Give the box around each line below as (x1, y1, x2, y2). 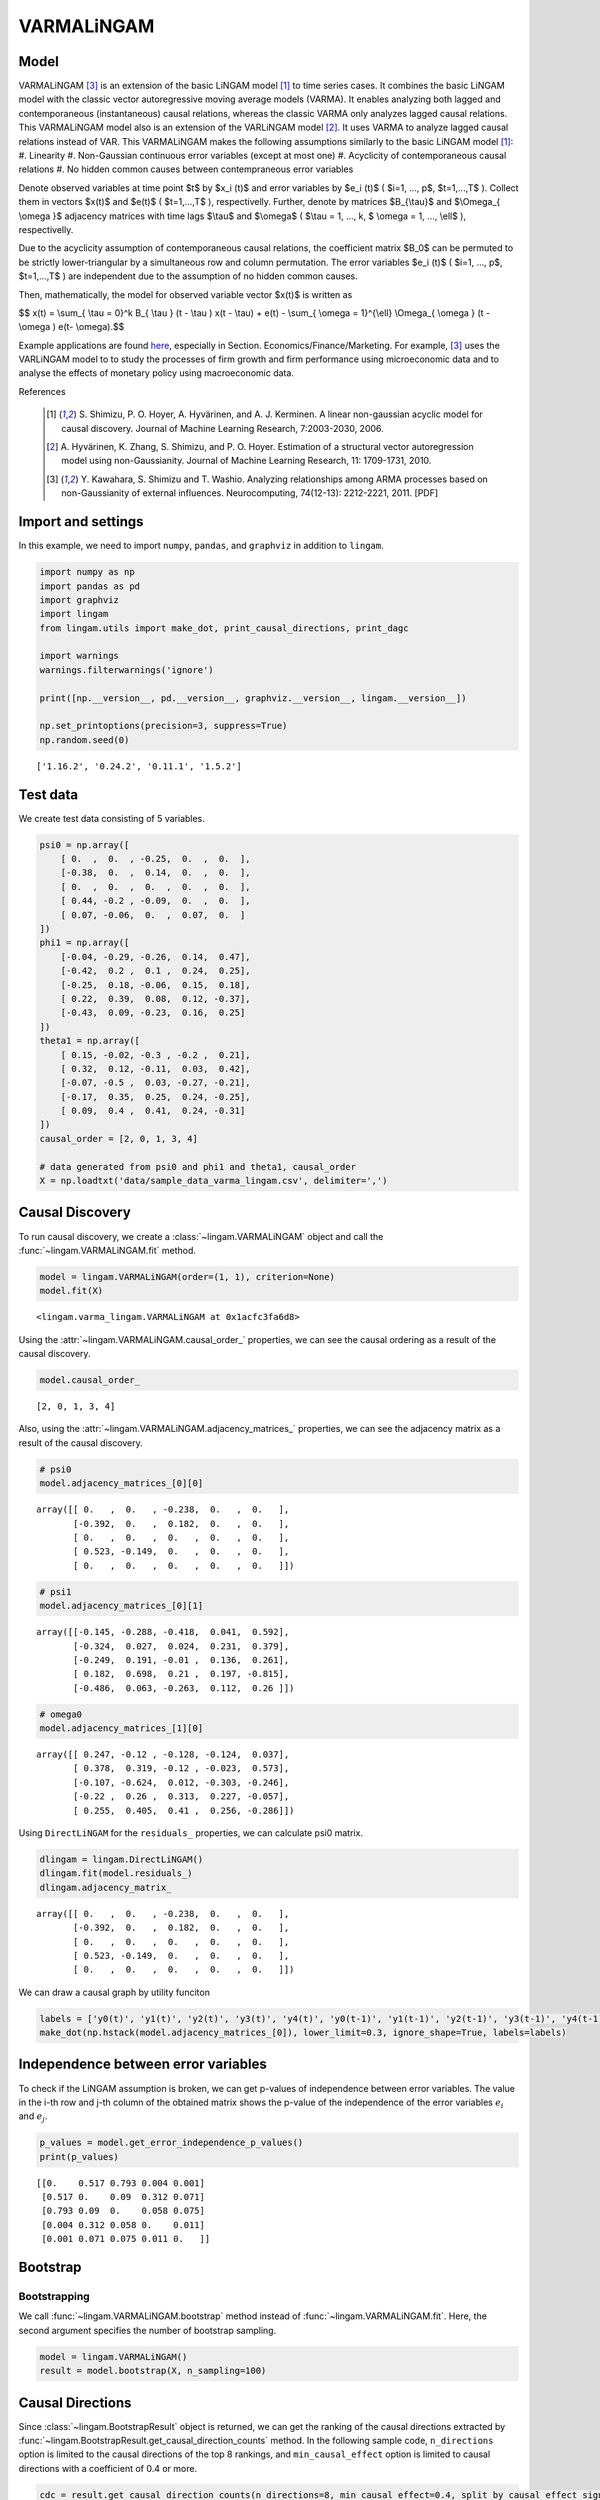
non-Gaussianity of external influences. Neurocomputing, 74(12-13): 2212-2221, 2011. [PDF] (61, 487, 439, 499)
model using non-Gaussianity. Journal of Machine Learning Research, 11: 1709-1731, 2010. (61, 455, 432, 467)
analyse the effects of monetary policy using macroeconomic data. (18, 367, 295, 379)
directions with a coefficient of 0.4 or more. (18, 2462, 198, 2474)
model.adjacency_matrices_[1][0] (39, 1723, 204, 1734)
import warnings (39, 650, 120, 662)
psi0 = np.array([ (39, 839, 130, 850)
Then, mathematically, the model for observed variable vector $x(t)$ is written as (18, 288, 353, 300)
